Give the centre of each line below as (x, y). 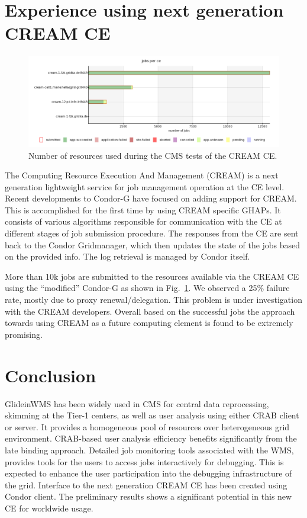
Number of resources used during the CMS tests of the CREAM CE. (153, 155)
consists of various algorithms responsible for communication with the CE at (143, 221)
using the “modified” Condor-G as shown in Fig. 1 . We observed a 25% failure (147, 288)
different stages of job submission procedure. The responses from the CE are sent (152, 233)
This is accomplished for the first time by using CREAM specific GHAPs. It (143, 210)
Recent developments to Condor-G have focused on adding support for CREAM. (151, 198)
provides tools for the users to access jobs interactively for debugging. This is (144, 461)
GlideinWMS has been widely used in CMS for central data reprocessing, (137, 403)
